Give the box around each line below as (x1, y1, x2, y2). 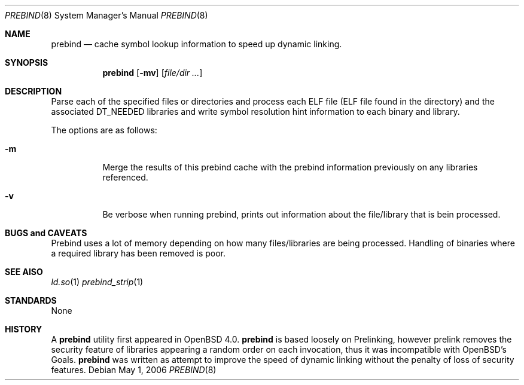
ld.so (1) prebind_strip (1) (51, 277, 144, 287)
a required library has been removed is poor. (51, 248, 226, 258)
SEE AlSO (5, 267, 43, 277)
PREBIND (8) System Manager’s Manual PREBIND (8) (5, 10, 208, 20)
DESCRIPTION (5, 86, 62, 96)
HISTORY (5, 324, 42, 334)
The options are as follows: (51, 125, 157, 135)
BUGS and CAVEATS (5, 228, 87, 238)
